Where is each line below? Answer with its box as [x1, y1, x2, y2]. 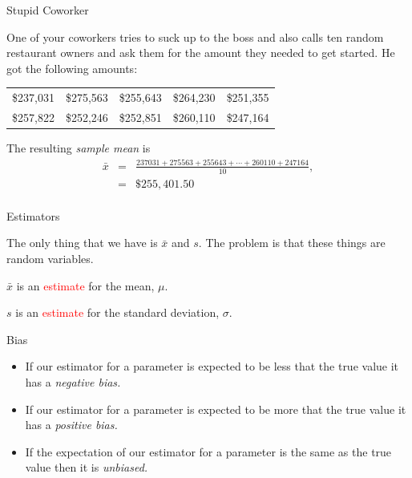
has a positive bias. [25, 416, 118, 433]
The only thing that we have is [6, 234, 158, 251]
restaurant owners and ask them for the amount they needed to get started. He [6, 44, 395, 61]
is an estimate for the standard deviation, [15, 304, 220, 321]
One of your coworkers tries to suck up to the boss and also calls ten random [6, 28, 384, 45]
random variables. [6, 250, 94, 267]
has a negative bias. [25, 374, 121, 391]
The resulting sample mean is [6, 140, 151, 156]
